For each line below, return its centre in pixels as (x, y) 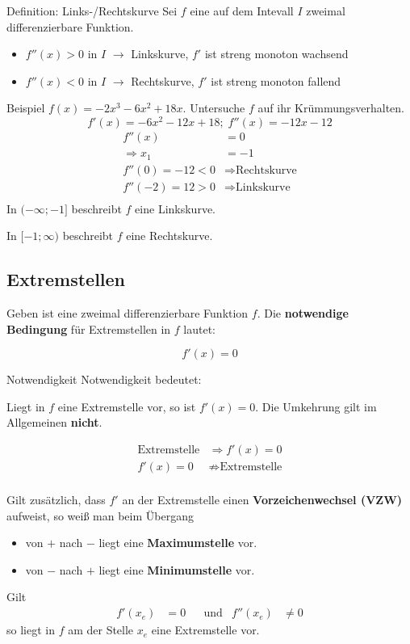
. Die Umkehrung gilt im (316, 406)
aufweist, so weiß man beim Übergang (100, 515)
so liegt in (31, 630)
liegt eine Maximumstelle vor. (178, 543)
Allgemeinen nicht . (54, 422)
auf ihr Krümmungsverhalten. (331, 108)
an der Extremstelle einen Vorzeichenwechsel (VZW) (262, 500)
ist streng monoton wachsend (276, 54)
